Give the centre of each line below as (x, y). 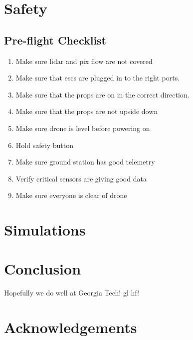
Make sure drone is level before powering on (83, 128)
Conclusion (43, 269)
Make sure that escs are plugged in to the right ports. (98, 78)
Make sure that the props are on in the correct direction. (102, 94)
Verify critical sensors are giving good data (81, 178)
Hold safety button (45, 145)
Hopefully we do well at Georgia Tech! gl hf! (72, 293)
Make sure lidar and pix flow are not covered (84, 61)
